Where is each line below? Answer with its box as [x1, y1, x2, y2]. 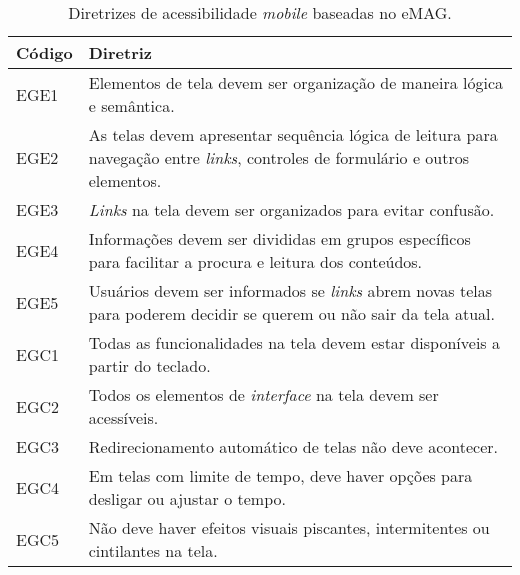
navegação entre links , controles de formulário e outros [88, 146, 470, 169]
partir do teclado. [88, 354, 211, 377]
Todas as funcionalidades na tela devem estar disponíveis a [88, 331, 500, 354]
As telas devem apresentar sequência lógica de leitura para [88, 123, 498, 146]
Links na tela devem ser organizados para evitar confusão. [88, 198, 495, 221]
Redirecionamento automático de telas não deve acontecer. [88, 435, 498, 458]
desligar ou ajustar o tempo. [88, 487, 286, 510]
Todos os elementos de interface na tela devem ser [88, 383, 439, 406]
